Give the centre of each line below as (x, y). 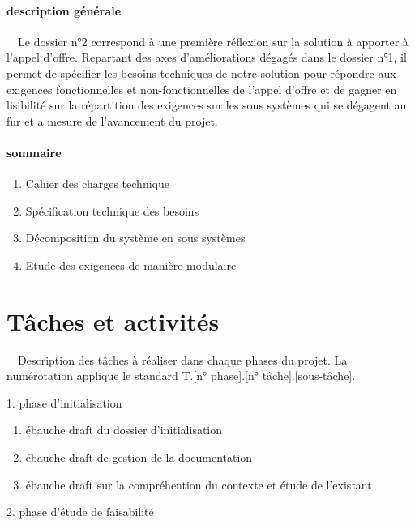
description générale (64, 10)
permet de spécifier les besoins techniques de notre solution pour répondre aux (201, 73)
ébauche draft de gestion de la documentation (139, 457)
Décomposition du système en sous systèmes (135, 238)
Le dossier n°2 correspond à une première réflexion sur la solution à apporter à (213, 41)
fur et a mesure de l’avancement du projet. (112, 120)
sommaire (34, 152)
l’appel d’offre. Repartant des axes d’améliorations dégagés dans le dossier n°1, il (207, 57)
